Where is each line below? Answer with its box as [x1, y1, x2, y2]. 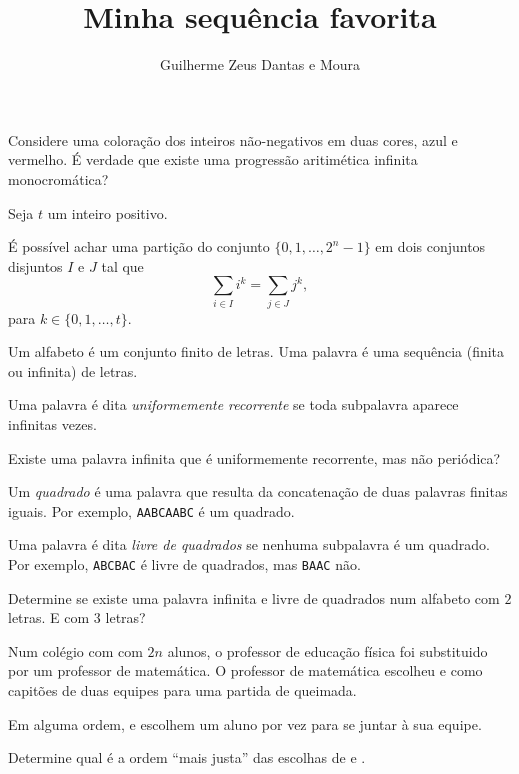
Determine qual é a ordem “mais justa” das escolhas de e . [8, 747, 366, 768]
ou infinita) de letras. [8, 360, 138, 381]
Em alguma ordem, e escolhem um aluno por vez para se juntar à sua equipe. [8, 713, 482, 734]
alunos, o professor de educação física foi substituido [167, 640, 488, 661]
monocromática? [8, 168, 109, 189]
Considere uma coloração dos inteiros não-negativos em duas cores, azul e [8, 129, 458, 150]
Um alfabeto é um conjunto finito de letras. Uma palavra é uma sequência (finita [8, 341, 505, 362]
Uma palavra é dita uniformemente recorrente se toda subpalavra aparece [8, 394, 459, 415]
